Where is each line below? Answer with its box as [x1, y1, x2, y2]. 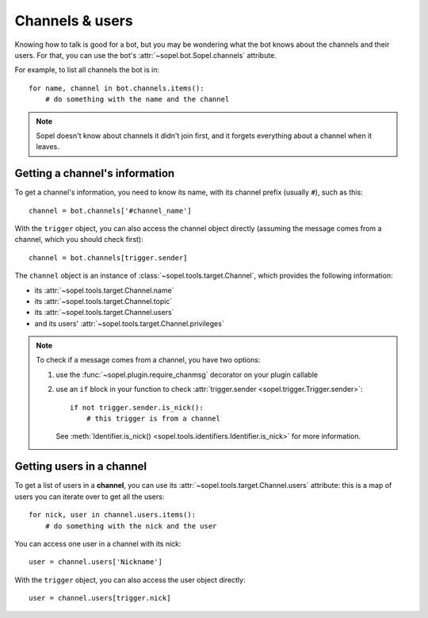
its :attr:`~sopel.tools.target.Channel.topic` [34, 296, 173, 305]
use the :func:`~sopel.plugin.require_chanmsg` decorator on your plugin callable [55, 370, 319, 379]
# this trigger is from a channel [86, 414, 221, 424]
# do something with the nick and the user [44, 521, 217, 531]
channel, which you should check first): [14, 235, 143, 244]
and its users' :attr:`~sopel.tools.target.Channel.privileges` [34, 318, 225, 328]
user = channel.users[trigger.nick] [29, 593, 171, 603]
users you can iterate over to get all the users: [14, 492, 165, 501]
